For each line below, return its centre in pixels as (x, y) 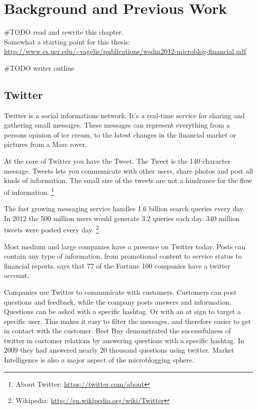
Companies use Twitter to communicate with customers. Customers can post (120, 292)
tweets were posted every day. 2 (51, 229)
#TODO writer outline (39, 68)
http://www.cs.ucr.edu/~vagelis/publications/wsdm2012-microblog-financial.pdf (125, 51)
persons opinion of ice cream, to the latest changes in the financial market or (120, 134)
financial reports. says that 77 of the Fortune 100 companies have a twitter (117, 265)
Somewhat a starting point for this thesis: (67, 41)
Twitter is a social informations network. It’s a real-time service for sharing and (125, 115)
